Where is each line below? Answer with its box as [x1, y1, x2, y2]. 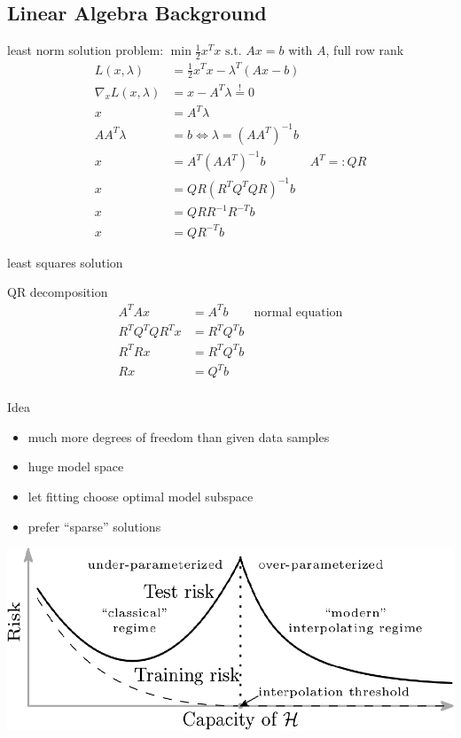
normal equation [254, 306, 343, 319]
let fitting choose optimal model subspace [27, 486, 254, 505]
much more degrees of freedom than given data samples [27, 427, 330, 446]
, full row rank [325, 41, 404, 59]
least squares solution [7, 252, 123, 271]
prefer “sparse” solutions [27, 517, 161, 535]
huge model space [27, 457, 124, 476]
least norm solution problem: [7, 41, 164, 59]
